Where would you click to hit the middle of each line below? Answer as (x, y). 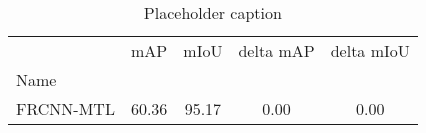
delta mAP (276, 50)
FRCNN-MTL (65, 108)
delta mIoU (370, 50)
